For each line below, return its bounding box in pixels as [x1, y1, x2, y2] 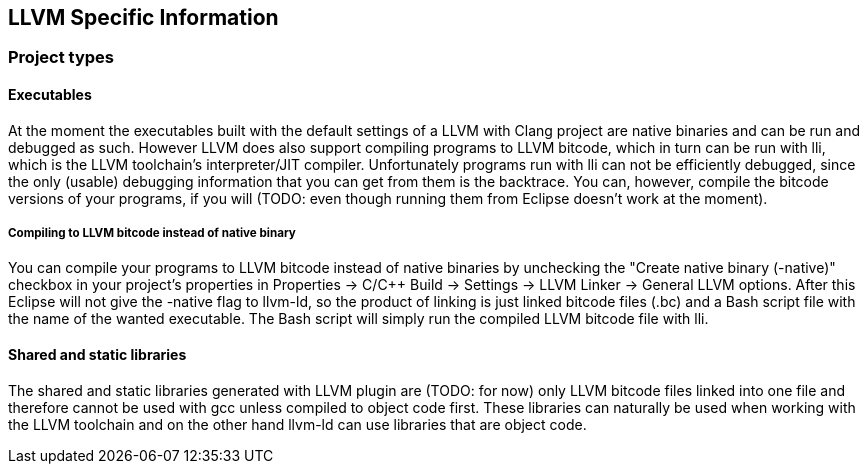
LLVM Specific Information [8, 5, 279, 30]
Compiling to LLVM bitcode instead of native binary [8, 226, 296, 241]
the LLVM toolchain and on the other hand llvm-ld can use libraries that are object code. [8, 415, 587, 433]
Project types [8, 47, 114, 68]
